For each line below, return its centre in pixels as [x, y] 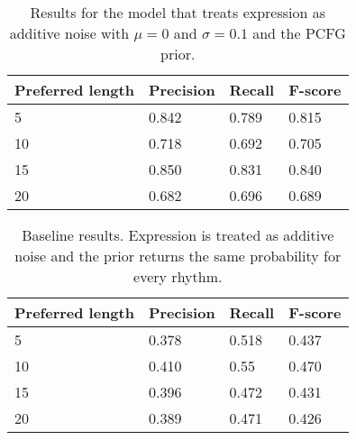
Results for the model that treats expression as [178, 12]
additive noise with [69, 33]
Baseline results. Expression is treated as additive [178, 235]
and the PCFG [299, 33]
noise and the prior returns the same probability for [178, 256]
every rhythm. [178, 276]
